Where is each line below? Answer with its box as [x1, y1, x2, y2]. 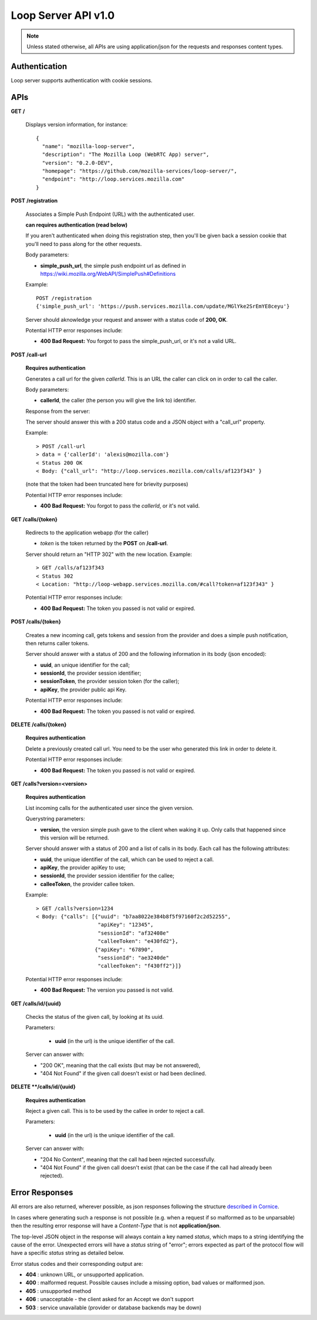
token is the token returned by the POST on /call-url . [40, 540, 168, 547]
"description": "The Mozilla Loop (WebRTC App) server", [42, 151, 210, 158]
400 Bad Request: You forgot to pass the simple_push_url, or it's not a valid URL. [40, 338, 237, 345]
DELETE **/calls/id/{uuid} [11, 1083, 76, 1091]
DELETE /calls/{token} [11, 721, 67, 728]
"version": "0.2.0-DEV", [42, 159, 114, 166]
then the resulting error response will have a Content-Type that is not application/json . [11, 1222, 221, 1229]
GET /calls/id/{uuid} [11, 1000, 62, 1007]
